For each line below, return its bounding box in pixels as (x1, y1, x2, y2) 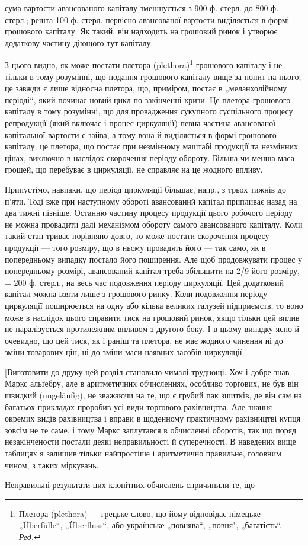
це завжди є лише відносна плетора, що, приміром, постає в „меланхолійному (5, 82, 287, 94)
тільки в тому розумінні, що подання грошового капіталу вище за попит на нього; (5, 70, 301, 82)
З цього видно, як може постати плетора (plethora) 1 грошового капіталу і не (5, 57, 283, 71)
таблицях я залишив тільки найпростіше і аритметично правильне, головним (5, 447, 281, 459)
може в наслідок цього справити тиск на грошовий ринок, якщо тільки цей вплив (5, 311, 300, 323)
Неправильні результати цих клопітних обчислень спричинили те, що (5, 478, 255, 491)
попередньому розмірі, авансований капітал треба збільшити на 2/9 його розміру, (5, 264, 300, 277)
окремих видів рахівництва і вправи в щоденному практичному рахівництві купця (5, 412, 301, 424)
